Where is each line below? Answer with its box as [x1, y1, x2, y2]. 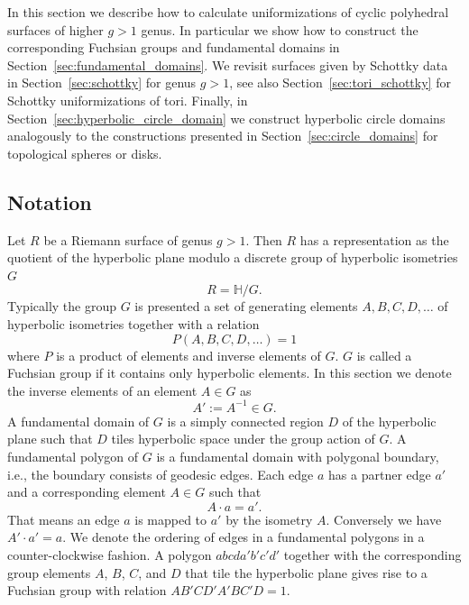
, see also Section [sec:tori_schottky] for [229, 73, 451, 92]
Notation [7, 188, 92, 215]
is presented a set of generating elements [134, 297, 358, 316]
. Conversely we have [326, 509, 442, 528]
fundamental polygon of [7, 446, 139, 465]
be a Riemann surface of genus [43, 230, 213, 249]
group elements [7, 563, 91, 582]
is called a [356, 345, 412, 364]
